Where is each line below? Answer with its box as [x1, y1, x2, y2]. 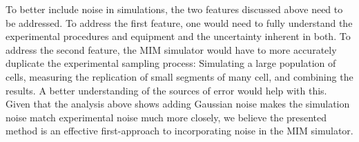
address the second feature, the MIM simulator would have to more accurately [6, 42, 337, 57]
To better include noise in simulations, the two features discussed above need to [6, 2, 343, 16]
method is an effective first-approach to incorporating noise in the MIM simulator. [6, 123, 353, 138]
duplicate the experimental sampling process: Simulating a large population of [6, 56, 336, 70]
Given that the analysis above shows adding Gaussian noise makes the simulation [6, 97, 350, 111]
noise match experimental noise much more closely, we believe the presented [6, 110, 327, 124]
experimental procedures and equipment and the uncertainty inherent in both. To [6, 29, 351, 43]
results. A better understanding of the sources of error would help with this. [6, 83, 327, 97]
